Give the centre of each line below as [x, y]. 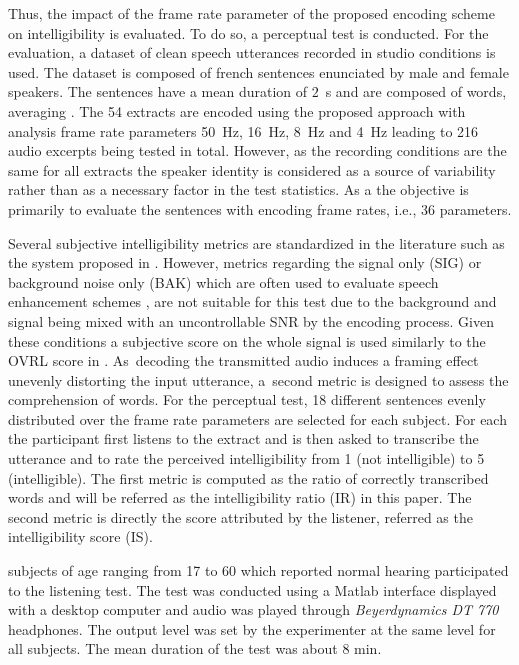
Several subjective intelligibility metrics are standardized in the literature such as [256, 242]
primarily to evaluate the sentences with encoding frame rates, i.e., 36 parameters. [260, 208]
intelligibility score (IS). [80, 536]
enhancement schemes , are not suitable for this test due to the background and [252, 301]
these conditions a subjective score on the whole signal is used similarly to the [247, 340]
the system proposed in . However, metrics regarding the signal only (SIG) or [245, 262]
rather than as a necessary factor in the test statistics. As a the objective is [238, 189]
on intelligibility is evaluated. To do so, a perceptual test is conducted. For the [248, 32]
